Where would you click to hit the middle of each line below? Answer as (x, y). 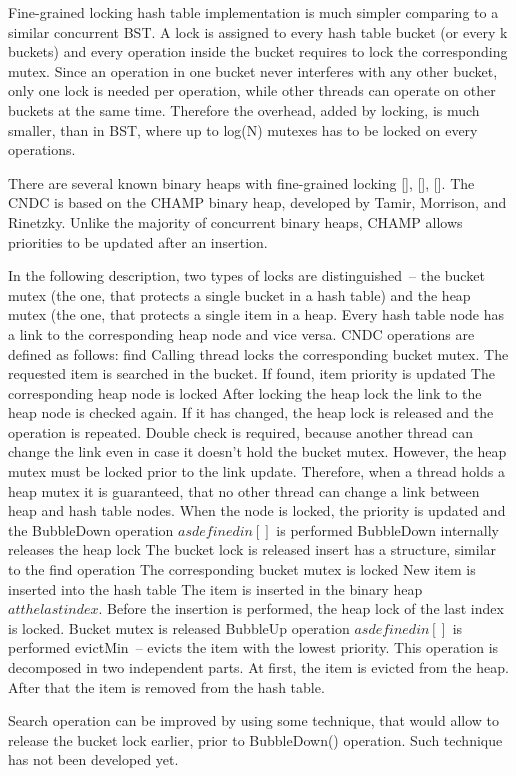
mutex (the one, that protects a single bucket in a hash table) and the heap (239, 294)
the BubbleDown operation (91, 529)
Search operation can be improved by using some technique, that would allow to (254, 720)
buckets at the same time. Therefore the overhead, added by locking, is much (244, 109)
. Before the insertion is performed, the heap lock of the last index (301, 608)
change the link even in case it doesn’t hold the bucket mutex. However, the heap (257, 451)
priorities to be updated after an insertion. (138, 241)
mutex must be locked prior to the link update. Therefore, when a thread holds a (256, 471)
